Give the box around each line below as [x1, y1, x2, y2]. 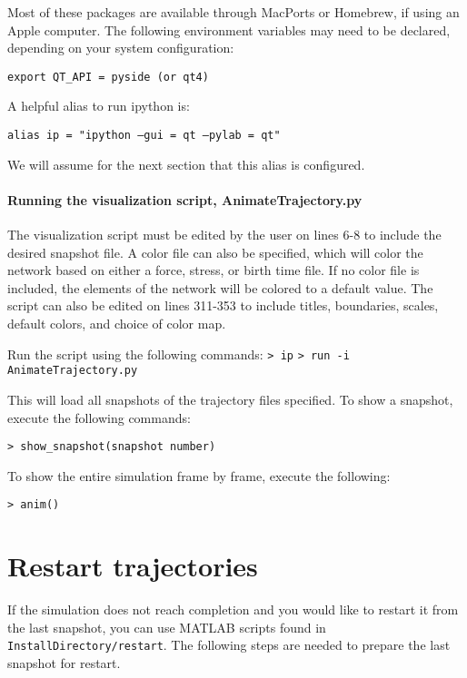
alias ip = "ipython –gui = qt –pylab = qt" [7, 129, 281, 142]
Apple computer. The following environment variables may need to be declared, [7, 20, 451, 39]
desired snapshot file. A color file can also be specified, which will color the [7, 242, 423, 261]
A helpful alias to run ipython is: [7, 96, 190, 115]
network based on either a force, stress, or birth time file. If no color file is [7, 260, 420, 280]
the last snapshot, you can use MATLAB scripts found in [7, 617, 326, 636]
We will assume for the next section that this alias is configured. [7, 154, 365, 173]
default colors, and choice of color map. [7, 314, 226, 333]
